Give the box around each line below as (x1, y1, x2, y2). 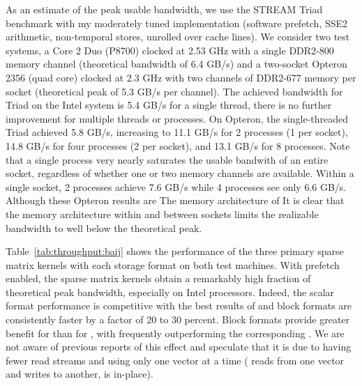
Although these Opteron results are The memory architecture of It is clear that (6, 193, 345, 208)
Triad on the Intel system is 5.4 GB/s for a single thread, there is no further (6, 98, 332, 112)
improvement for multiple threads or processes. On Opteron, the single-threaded (6, 111, 349, 125)
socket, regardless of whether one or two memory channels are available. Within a (6, 166, 354, 180)
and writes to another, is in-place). (6, 366, 153, 381)
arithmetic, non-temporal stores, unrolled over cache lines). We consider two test (6, 29, 350, 44)
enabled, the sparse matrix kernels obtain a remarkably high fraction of (6, 271, 311, 286)
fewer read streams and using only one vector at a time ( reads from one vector (6, 353, 345, 367)
